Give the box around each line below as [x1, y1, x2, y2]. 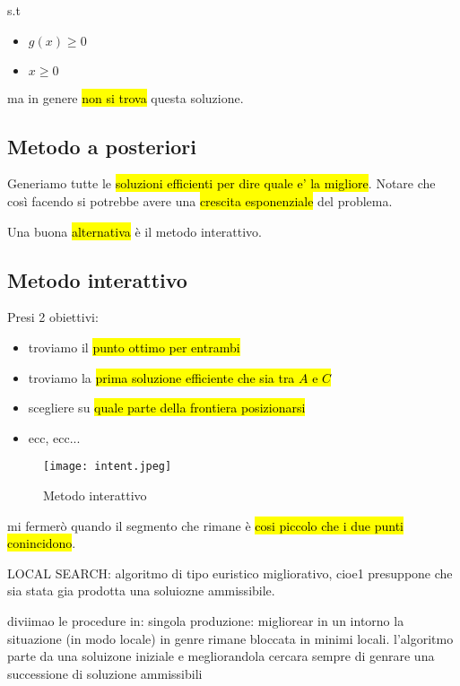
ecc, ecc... [28, 428, 81, 447]
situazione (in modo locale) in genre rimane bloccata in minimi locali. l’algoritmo [7, 629, 454, 647]
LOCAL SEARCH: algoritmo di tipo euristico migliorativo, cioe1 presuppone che [7, 563, 453, 582]
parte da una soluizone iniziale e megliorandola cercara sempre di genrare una [7, 647, 435, 665]
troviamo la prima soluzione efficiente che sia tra [28, 368, 295, 386]
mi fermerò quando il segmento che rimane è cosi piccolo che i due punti [7, 516, 404, 534]
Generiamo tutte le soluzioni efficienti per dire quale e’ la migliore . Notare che [7, 174, 436, 193]
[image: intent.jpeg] [43, 460, 172, 473]
